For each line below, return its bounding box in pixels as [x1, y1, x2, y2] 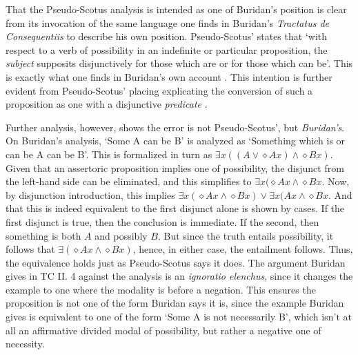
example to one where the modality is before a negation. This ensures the [6, 282, 316, 296]
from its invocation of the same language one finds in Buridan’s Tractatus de [6, 15, 330, 30]
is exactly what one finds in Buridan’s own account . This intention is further [6, 69, 332, 84]
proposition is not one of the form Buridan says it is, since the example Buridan [6, 296, 344, 310]
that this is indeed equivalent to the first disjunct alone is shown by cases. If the [6, 201, 345, 215]
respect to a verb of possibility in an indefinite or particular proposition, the [6, 42, 328, 57]
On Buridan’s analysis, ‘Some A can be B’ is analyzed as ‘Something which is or [6, 133, 346, 148]
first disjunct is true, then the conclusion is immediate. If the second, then [6, 214, 319, 229]
